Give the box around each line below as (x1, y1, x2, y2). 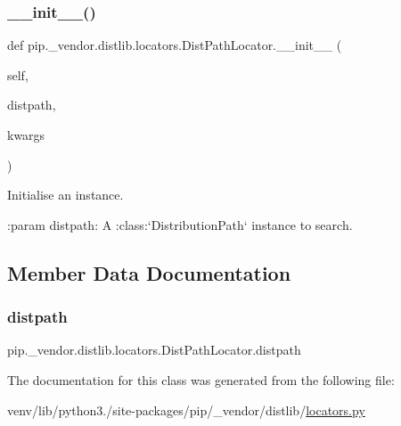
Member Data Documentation (7, 258, 291, 286)
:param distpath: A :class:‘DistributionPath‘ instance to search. (7, 215, 353, 233)
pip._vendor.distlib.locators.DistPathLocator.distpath (7, 340, 301, 359)
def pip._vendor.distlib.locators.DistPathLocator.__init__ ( (7, 36, 342, 54)
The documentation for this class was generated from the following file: (7, 370, 395, 389)
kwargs (7, 126, 45, 143)
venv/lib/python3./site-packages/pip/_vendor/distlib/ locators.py (7, 400, 365, 419)
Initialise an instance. (7, 185, 124, 204)
